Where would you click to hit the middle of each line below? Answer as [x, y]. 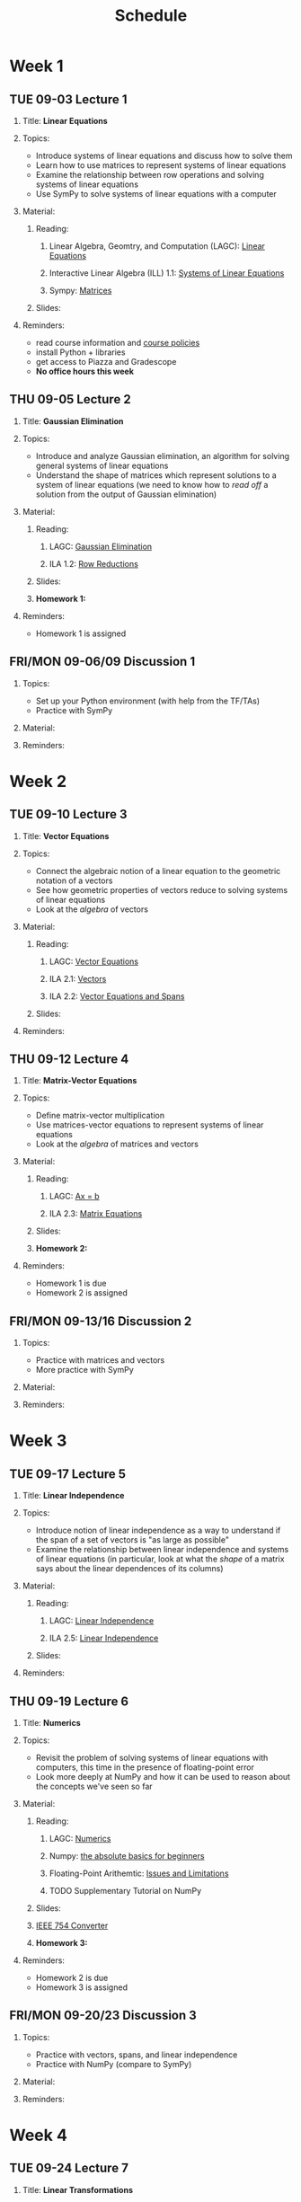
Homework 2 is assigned [82, 1293]
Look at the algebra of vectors [92, 909]
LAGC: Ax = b [75, 1197]
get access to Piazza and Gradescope [106, 362]
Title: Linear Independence [73, 1496]
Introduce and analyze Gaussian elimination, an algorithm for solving [163, 455]
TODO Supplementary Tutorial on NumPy [125, 1891]
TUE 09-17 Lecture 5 [68, 1474]
